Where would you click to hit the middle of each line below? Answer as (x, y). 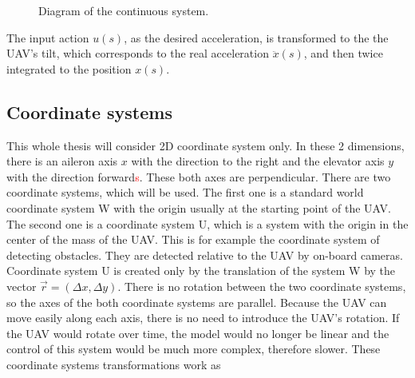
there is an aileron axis (62, 161)
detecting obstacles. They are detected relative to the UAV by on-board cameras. (205, 255)
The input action (48, 37)
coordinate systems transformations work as (114, 364)
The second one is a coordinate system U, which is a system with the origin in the (207, 223)
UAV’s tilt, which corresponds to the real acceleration (138, 53)
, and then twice (343, 53)
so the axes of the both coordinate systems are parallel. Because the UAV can (197, 302)
